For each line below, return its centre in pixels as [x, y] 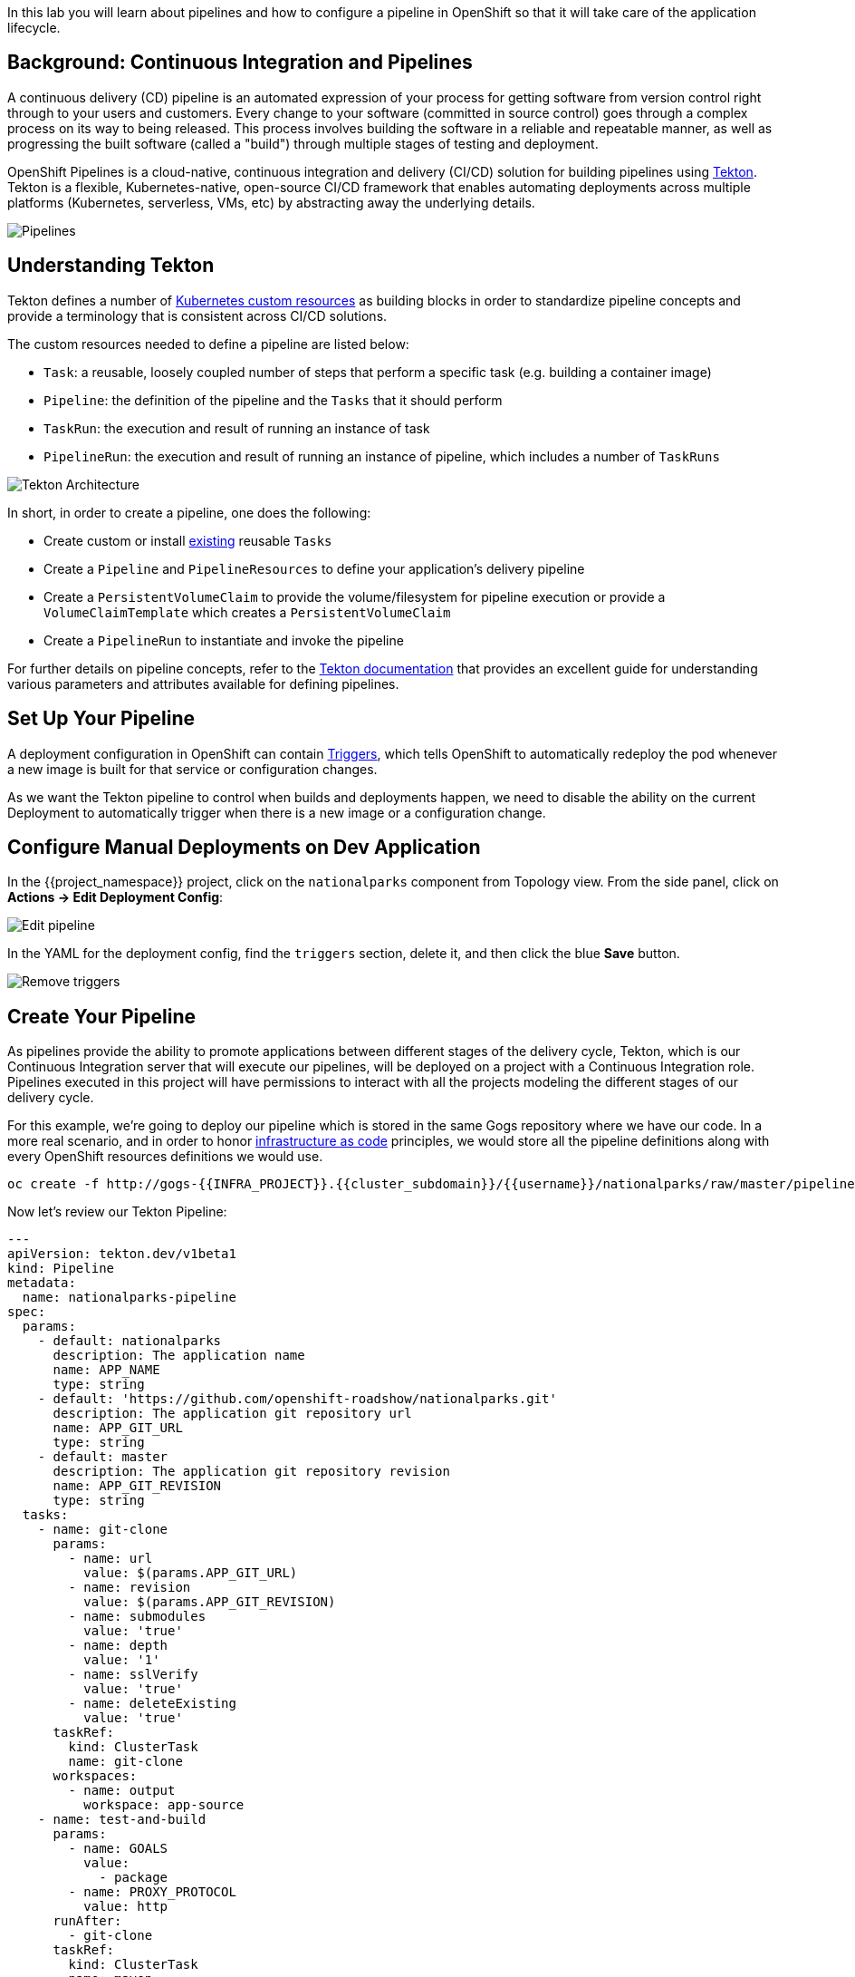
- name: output [122, 1791]
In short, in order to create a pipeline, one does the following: [189, 512]
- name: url [110, 1559]
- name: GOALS [118, 1849]
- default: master [103, 1457]
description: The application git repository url [232, 1414]
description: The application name [179, 1356]
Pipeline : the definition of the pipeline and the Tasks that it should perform [273, 400]
